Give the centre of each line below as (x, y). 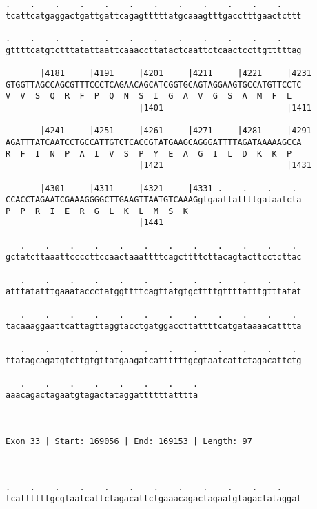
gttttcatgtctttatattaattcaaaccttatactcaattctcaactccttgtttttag (154, 50)
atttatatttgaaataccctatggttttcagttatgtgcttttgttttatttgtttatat (154, 292)
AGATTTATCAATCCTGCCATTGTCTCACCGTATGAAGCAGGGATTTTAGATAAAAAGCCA (154, 142)
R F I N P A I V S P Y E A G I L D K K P (149, 154)
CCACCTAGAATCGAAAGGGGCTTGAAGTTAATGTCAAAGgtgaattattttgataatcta (154, 200)
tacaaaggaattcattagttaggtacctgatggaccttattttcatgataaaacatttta (154, 326)
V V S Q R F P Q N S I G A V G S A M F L (149, 96)
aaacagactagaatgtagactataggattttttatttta (102, 395)
